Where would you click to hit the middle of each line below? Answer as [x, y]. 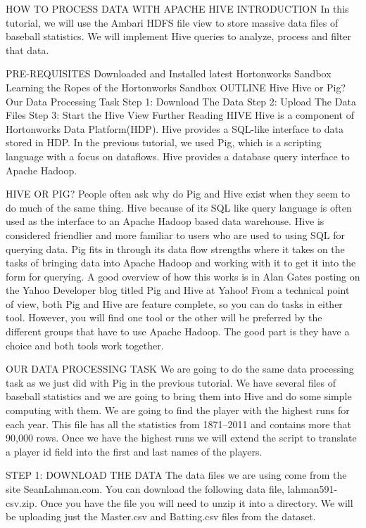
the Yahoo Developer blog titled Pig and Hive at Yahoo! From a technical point [178, 290]
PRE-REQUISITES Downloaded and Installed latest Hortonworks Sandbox [169, 73]
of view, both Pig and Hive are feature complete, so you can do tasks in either [174, 303]
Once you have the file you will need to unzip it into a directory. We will [197, 502]
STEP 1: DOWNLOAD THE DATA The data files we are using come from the [176, 475]
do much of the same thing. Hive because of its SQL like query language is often [179, 207]
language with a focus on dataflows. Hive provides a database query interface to [178, 156]
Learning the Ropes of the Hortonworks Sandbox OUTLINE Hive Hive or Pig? [176, 87]
